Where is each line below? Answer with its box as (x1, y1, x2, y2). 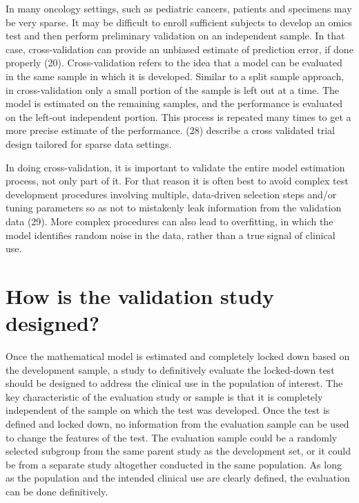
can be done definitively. (6, 484, 108, 498)
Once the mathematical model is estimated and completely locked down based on (6, 349, 350, 363)
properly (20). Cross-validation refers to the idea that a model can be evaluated (6, 55, 342, 70)
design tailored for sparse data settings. (6, 136, 172, 151)
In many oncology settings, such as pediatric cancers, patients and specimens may (6, 1, 352, 15)
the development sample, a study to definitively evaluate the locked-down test (6, 362, 335, 377)
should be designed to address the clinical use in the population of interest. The (6, 376, 343, 390)
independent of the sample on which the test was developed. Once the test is (6, 403, 330, 417)
